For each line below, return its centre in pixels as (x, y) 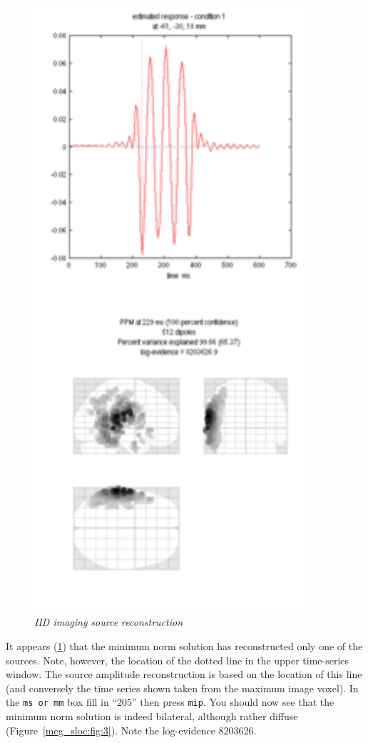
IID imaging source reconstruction (108, 622)
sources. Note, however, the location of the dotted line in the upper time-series (178, 660)
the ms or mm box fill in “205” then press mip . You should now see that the (170, 702)
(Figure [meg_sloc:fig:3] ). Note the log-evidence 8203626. (131, 730)
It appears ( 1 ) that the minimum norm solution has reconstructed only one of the (184, 646)
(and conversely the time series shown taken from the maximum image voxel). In (182, 688)
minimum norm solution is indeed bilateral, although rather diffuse (152, 716)
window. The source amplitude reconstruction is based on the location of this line (184, 674)
